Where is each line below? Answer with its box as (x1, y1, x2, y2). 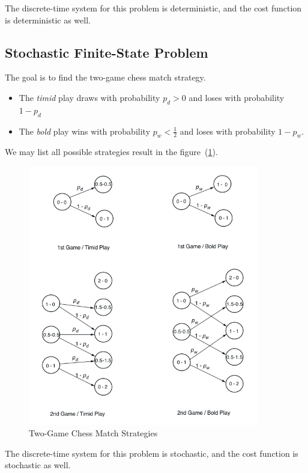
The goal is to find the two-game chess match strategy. (5, 71, 206, 84)
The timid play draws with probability (19, 91, 160, 103)
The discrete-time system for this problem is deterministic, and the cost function (5, 2, 302, 14)
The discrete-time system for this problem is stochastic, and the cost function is (5, 447, 298, 459)
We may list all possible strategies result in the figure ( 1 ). (5, 145, 218, 158)
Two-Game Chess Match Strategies (29, 427, 158, 439)
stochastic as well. (5, 459, 71, 471)
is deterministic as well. (5, 13, 91, 26)
